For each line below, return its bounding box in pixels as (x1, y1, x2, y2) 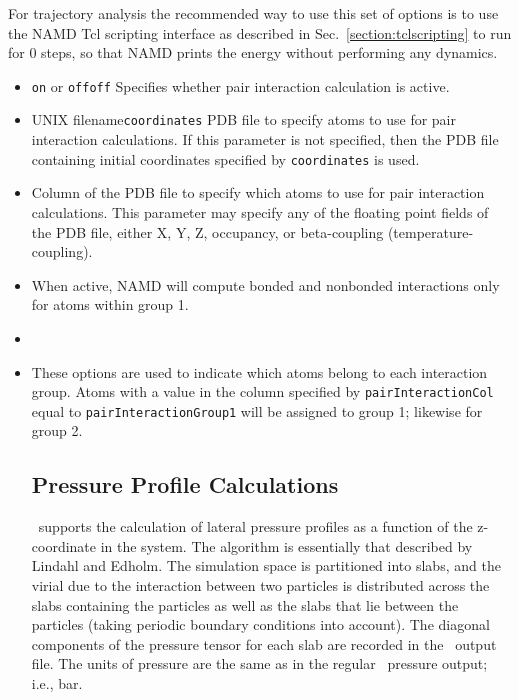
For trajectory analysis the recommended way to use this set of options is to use (8, 3, 499, 23)
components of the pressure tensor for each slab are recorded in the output (31, 633, 497, 654)
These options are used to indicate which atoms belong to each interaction (31, 361, 488, 382)
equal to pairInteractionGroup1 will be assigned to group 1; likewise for (31, 400, 483, 421)
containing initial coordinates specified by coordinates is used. (31, 148, 420, 169)
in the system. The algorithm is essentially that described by (100, 535, 473, 556)
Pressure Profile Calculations (31, 469, 339, 500)
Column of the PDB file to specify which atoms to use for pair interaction (31, 182, 485, 203)
